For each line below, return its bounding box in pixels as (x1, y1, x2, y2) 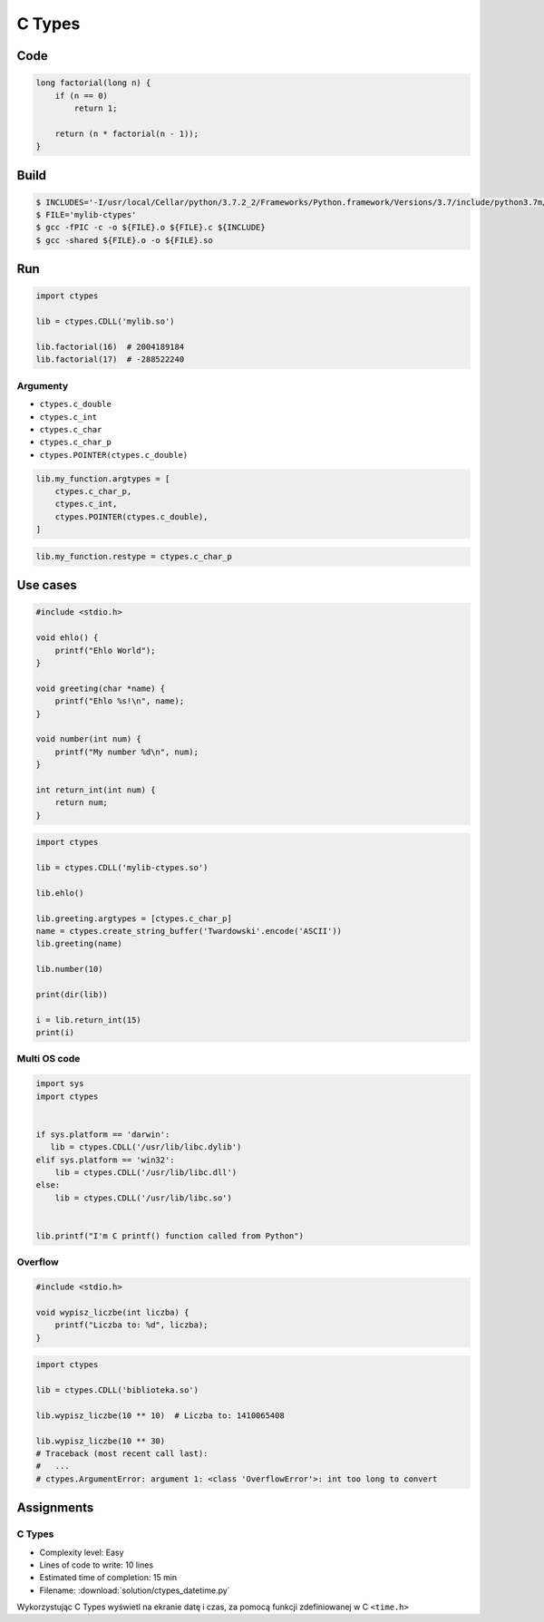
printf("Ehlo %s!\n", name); (54, 696, 185, 706)
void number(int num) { (35, 734, 142, 744)
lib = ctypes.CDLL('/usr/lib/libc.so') (54, 1192, 233, 1203)
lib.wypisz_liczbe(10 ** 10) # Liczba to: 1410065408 (35, 1410, 285, 1421)
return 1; (73, 102, 118, 113)
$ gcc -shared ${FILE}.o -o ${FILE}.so (35, 235, 213, 245)
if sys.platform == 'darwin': (35, 1129, 170, 1140)
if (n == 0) (54, 91, 109, 101)
